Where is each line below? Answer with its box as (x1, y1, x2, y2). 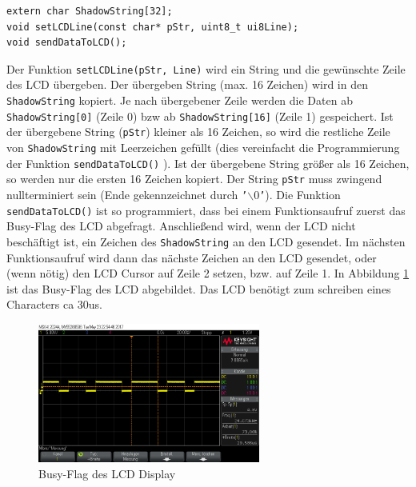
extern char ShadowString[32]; (6, 6, 173, 17)
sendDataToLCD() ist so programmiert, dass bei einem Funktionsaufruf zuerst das (6, 202, 406, 218)
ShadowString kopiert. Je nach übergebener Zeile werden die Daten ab (6, 92, 353, 109)
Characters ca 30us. (6, 296, 102, 313)
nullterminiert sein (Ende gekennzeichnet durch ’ (6, 186, 248, 202)
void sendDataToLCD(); (6, 37, 127, 49)
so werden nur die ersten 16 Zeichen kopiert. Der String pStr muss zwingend (6, 170, 382, 187)
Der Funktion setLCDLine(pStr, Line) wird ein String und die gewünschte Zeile (6, 60, 406, 77)
